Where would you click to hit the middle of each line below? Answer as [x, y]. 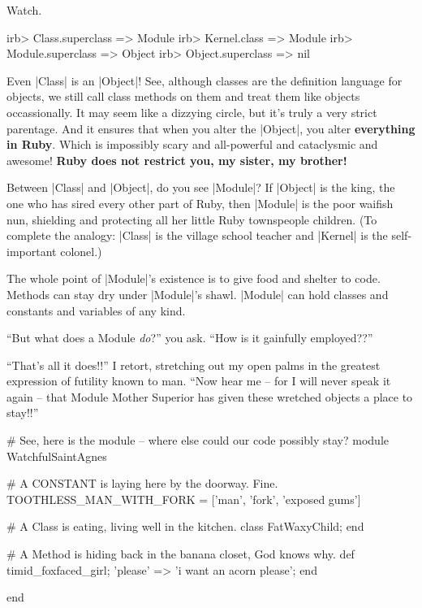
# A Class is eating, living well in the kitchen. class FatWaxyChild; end [185, 526]
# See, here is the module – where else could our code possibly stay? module [198, 440]
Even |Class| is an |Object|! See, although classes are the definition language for [205, 80]
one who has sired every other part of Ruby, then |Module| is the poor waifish [200, 203]
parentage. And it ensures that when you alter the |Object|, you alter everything [211, 128]
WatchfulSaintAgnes [57, 456]
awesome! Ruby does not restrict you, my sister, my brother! [177, 160]
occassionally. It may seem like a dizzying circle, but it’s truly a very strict [192, 112]
